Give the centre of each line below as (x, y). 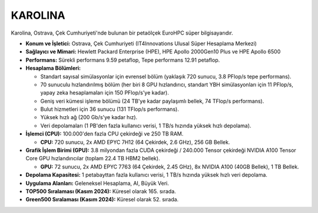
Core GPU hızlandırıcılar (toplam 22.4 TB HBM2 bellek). (93, 158)
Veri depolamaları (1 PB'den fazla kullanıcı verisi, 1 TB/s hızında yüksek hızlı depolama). (146, 126)
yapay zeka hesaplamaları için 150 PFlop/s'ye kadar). (105, 93)
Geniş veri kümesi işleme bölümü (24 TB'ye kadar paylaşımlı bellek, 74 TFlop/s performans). (152, 101)
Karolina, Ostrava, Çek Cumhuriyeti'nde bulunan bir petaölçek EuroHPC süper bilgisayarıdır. (122, 33)
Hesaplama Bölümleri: (53, 68)
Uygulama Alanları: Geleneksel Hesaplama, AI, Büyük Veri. (97, 183)
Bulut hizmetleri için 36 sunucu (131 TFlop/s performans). (110, 109)
